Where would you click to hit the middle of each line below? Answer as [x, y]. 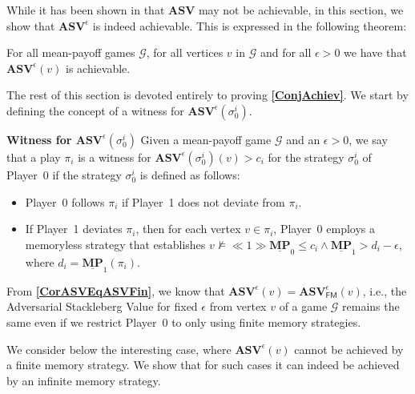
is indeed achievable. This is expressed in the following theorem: [250, 25]
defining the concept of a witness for [95, 110]
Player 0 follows [65, 201]
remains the [371, 306]
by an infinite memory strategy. [84, 380]
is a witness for [115, 157]
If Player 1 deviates [74, 229]
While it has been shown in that [86, 10]
